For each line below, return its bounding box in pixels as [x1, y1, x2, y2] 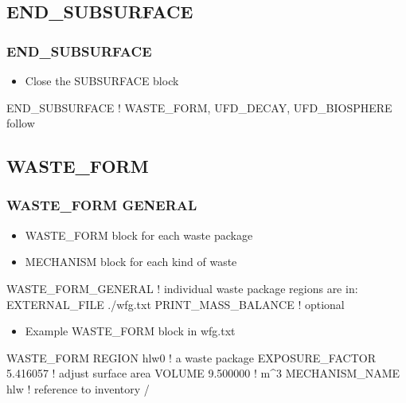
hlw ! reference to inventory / [6, 380, 150, 397]
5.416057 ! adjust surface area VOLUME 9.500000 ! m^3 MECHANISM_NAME [6, 365, 400, 381]
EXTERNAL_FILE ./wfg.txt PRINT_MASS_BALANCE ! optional [6, 295, 345, 312]
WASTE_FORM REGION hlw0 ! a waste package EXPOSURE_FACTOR [6, 349, 376, 366]
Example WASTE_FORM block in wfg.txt [25, 323, 236, 339]
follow [6, 115, 35, 131]
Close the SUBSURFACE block [25, 72, 179, 88]
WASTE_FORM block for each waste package [25, 226, 253, 243]
